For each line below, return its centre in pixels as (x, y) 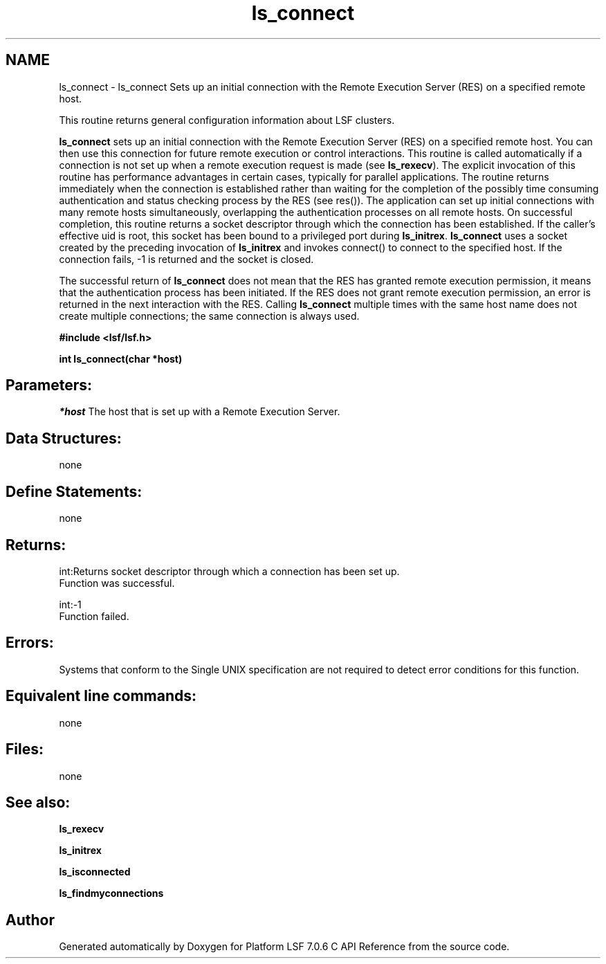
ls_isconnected (95, 872)
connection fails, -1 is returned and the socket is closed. (186, 259)
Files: (25, 749)
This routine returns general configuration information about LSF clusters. (227, 120)
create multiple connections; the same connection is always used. (209, 316)
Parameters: (49, 385)
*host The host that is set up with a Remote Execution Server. (200, 412)
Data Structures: (64, 438)
